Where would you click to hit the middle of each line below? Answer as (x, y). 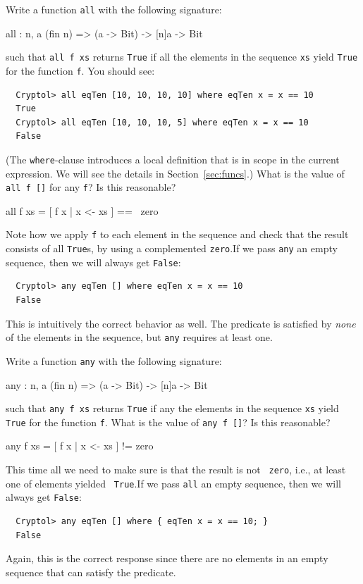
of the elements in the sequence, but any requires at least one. (139, 337)
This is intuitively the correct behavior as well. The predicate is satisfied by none (181, 323)
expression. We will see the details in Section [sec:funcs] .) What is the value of (175, 173)
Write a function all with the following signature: (114, 9)
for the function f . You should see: (80, 70)
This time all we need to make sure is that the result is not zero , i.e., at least (176, 469)
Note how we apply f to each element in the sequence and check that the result (177, 234)
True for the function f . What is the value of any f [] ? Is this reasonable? (168, 422)
